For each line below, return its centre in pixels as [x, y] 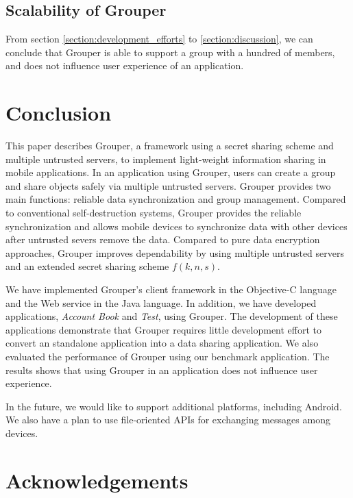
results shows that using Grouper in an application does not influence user [162, 370]
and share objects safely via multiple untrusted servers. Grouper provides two [168, 185]
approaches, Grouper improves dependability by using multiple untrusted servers [175, 252]
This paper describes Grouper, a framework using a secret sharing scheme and [170, 146]
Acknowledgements [97, 480]
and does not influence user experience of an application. [125, 65]
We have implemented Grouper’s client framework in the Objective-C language [171, 289]
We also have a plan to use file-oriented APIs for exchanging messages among [168, 420]
